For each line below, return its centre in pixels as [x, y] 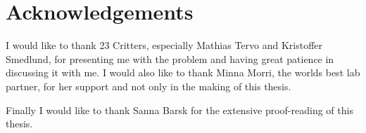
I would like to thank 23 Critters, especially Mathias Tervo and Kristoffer [164, 45]
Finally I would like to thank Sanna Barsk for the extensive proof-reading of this [179, 110]
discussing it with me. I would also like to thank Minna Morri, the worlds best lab [183, 72]
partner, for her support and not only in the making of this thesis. [149, 86]
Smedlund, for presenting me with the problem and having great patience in [170, 58]
